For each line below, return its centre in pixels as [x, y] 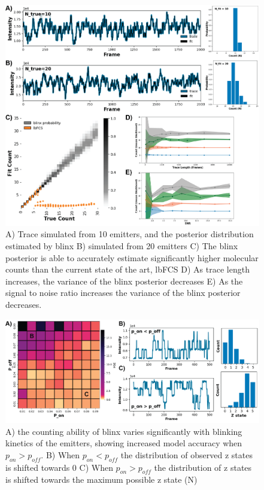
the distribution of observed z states [186, 454]
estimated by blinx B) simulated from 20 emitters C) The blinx [122, 246]
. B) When [60, 454]
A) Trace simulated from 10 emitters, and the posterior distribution [130, 234]
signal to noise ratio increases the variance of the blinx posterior [123, 293]
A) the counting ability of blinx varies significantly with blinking [124, 431]
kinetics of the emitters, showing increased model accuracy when [124, 443]
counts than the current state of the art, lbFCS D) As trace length [128, 269]
